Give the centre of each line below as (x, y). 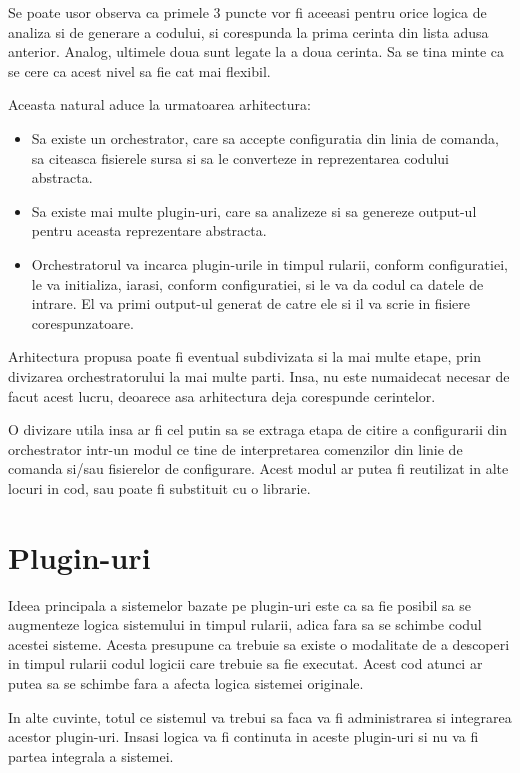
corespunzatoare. (82, 322)
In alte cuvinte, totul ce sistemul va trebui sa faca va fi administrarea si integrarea (260, 716)
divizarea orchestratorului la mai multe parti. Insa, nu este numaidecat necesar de (259, 375)
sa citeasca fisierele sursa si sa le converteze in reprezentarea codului (240, 157)
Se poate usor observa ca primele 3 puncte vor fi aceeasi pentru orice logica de (247, 12)
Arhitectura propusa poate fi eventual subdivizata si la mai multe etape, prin (244, 356)
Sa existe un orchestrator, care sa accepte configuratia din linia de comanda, (265, 137)
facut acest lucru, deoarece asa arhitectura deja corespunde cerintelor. (222, 395)
